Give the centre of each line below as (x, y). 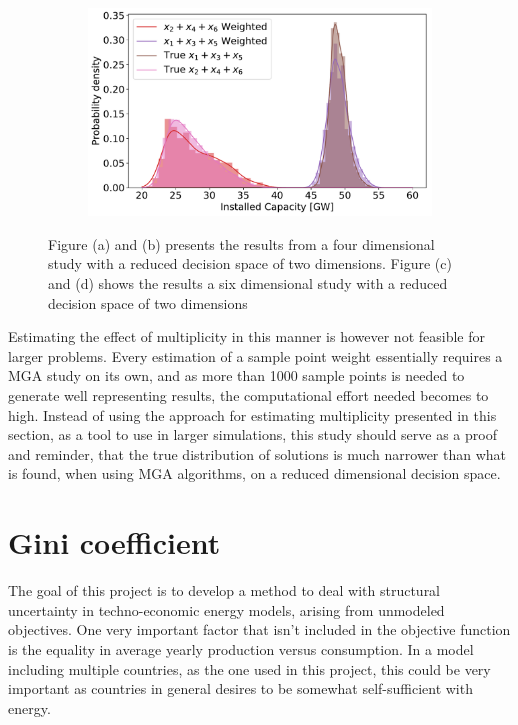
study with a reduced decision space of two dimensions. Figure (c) (250, 263)
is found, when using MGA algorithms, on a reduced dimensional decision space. (254, 473)
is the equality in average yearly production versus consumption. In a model (241, 648)
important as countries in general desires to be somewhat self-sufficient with (240, 688)
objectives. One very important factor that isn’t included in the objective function (259, 629)
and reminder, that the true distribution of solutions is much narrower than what (257, 453)
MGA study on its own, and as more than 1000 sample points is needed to (236, 375)
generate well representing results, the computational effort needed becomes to (248, 395)
